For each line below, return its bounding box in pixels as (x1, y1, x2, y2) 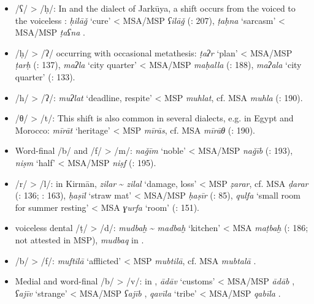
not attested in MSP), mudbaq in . (15, 233, 144, 246)
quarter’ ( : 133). (15, 70, 75, 83)
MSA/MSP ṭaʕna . (15, 26, 85, 39)
